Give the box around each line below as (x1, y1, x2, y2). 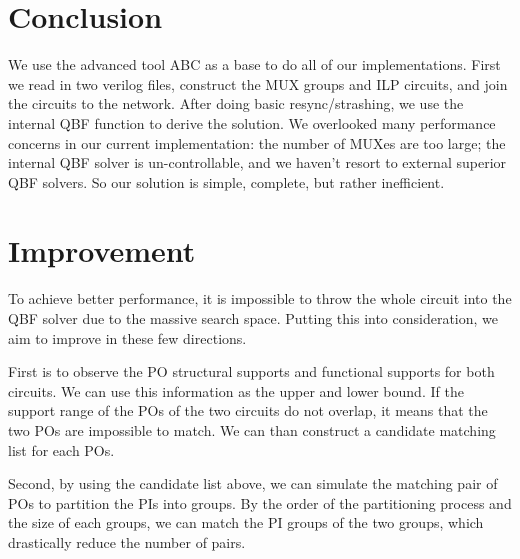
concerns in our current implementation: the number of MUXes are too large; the (8, 132, 506, 153)
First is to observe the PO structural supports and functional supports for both (8, 361, 495, 382)
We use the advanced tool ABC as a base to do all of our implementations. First (8, 54, 501, 75)
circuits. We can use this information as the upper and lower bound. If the (8, 380, 464, 401)
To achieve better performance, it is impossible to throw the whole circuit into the (8, 288, 512, 309)
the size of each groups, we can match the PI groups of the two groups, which (8, 512, 484, 533)
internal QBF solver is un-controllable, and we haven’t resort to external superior (8, 152, 507, 173)
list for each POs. (8, 439, 115, 460)
